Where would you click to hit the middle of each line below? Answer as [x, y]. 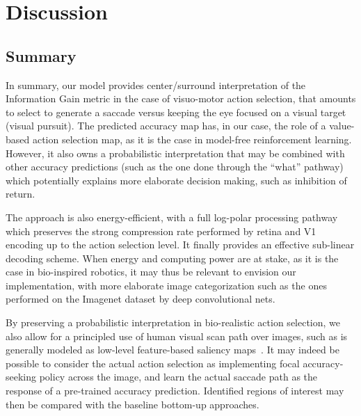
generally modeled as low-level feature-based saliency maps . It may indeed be [173, 350]
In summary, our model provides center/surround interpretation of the [156, 85]
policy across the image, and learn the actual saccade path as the [178, 377]
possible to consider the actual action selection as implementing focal [153, 363]
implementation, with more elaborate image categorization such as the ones [166, 285]
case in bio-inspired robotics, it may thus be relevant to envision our [151, 272]
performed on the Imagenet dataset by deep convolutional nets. [141, 299]
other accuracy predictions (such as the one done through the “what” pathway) [175, 167]
